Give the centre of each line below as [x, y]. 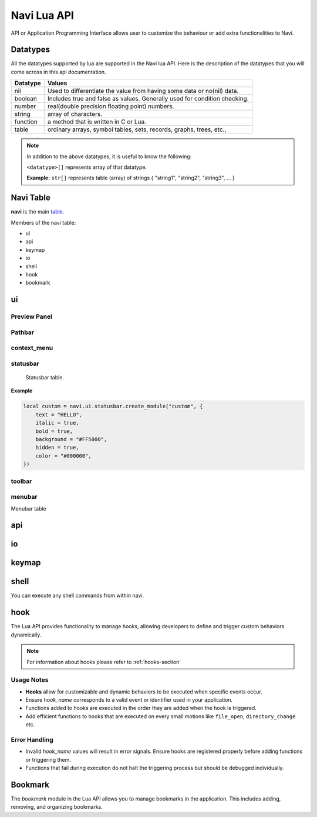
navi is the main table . [38, 212]
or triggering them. [48, 759]
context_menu [32, 348]
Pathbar [23, 332]
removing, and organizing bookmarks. [57, 807]
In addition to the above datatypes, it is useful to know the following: [109, 156]
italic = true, [57, 423]
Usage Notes [30, 680]
